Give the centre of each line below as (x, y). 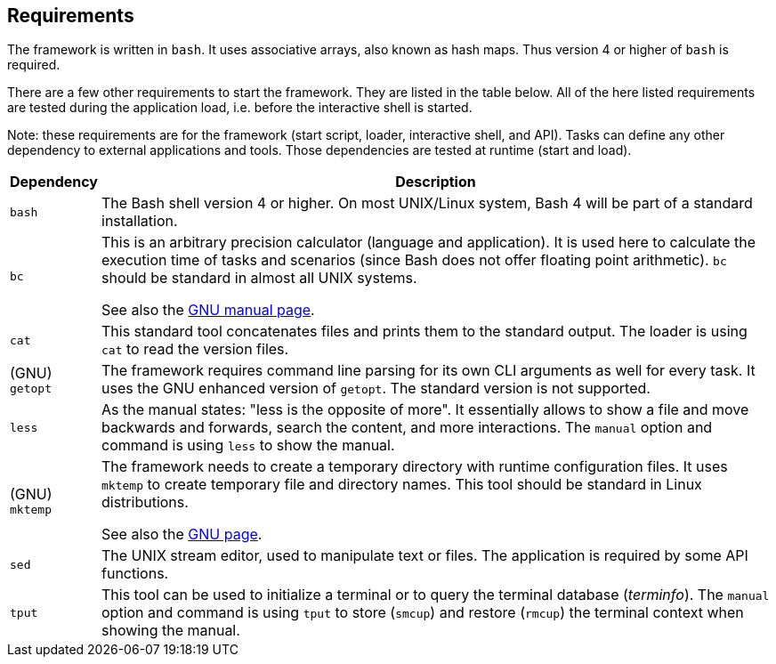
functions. (135, 574)
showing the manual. (171, 631)
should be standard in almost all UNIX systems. (259, 278)
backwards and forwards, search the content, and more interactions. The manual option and (407, 428)
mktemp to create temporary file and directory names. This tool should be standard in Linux (402, 485)
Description (436, 182)
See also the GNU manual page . (208, 310)
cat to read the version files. (195, 349)
